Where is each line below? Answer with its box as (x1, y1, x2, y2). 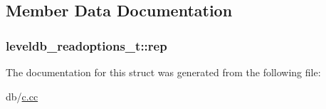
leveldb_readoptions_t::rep (6, 36, 167, 54)
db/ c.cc (6, 88, 38, 103)
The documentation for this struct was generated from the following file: (6, 65, 321, 79)
